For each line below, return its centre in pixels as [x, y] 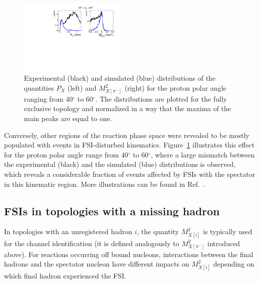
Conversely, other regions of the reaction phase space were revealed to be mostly [127, 135]
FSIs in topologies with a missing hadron [112, 211]
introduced [224, 243]
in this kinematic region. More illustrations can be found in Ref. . [105, 184]
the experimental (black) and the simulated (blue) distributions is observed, [120, 164]
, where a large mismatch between [203, 154]
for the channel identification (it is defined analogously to [92, 243]
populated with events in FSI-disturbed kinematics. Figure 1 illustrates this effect [129, 145]
